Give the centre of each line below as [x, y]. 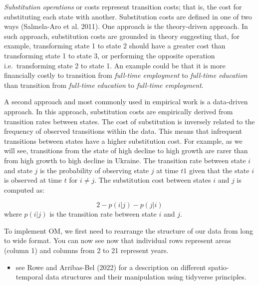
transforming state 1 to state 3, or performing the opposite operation [110, 55]
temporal [29, 277]
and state [18, 170]
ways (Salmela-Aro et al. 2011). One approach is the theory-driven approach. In [126, 26]
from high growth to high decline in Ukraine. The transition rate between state [125, 160]
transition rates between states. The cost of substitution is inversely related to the [129, 121]
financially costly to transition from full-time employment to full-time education [126, 75]
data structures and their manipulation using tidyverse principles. [146, 277]
